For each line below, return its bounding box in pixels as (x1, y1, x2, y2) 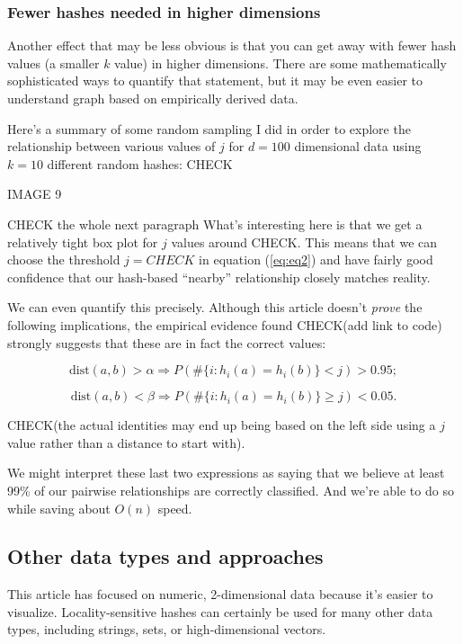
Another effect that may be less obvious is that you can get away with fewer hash (7, 36, 457, 55)
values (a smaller (7, 53, 100, 72)
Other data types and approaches (7, 542, 324, 570)
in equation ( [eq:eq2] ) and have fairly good (199, 250, 433, 269)
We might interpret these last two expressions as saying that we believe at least (7, 463, 445, 482)
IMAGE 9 (7, 184, 62, 203)
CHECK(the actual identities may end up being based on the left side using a (7, 416, 436, 434)
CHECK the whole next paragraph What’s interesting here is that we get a (7, 214, 423, 233)
